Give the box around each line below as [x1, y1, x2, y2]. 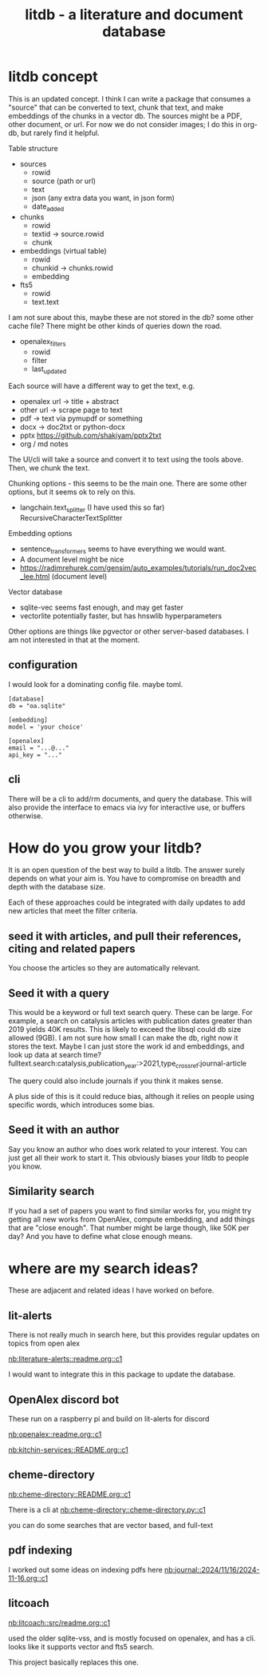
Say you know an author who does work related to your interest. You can [8, 1144, 247, 1153]
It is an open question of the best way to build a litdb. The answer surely [8, 865, 246, 875]
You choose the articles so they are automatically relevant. [8, 963, 201, 973]
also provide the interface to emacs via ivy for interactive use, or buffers [8, 802, 246, 812]
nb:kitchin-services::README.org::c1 [8, 1445, 129, 1455]
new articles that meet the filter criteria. [8, 906, 138, 916]
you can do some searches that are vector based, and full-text [8, 1520, 214, 1529]
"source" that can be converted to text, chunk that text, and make [8, 102, 224, 112]
